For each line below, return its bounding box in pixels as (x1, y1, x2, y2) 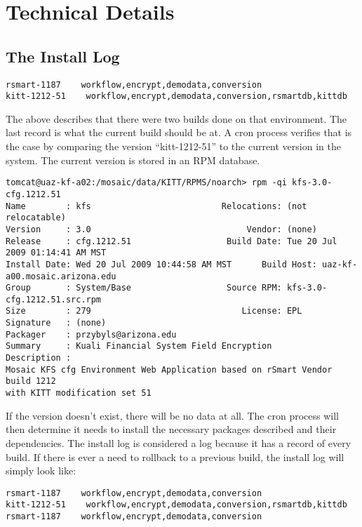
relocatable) (6, 213, 66, 223)
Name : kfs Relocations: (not (6, 201, 307, 211)
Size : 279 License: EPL (6, 306, 302, 316)
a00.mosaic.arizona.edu (6, 271, 116, 281)
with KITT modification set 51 (6, 388, 152, 399)
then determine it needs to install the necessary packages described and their (6, 422, 337, 436)
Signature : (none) (6, 318, 107, 328)
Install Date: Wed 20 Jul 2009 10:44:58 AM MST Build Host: (6, 259, 317, 269)
